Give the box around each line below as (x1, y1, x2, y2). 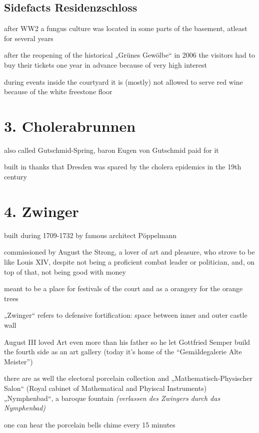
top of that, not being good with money (4, 266, 126, 277)
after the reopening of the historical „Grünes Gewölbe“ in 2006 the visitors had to (4, 50, 255, 60)
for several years (4, 33, 53, 43)
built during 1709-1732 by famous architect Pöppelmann (4, 230, 176, 240)
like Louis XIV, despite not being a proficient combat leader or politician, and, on (4, 256, 254, 267)
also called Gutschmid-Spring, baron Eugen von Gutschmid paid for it (4, 144, 219, 155)
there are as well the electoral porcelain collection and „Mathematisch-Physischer (4, 373, 252, 383)
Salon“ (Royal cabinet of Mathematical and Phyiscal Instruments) (4, 382, 207, 393)
